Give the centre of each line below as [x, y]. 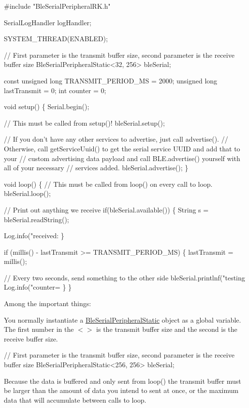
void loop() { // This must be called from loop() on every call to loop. [108, 184]
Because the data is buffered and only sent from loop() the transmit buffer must [123, 381]
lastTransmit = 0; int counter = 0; [55, 90]
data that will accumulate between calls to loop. [75, 400]
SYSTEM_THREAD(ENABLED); [56, 39]
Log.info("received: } [34, 236]
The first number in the [39, 329]
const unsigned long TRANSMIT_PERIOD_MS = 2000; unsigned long [111, 80]
